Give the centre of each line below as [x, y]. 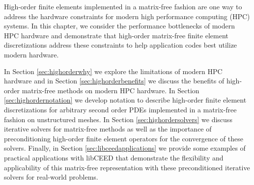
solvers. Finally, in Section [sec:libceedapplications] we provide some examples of [125, 148]
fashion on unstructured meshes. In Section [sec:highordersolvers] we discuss [118, 119]
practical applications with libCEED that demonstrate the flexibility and [114, 157]
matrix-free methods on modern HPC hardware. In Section [111, 90]
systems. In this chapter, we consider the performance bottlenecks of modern [120, 26]
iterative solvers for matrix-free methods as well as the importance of [108, 129]
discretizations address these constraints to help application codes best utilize [121, 45]
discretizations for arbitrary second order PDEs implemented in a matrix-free [120, 109]
